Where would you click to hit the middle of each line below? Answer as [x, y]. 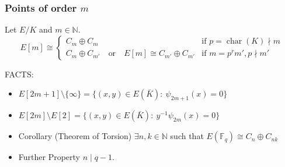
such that [187, 136]
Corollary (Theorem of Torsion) [75, 136]
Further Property [49, 157]
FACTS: [19, 74]
